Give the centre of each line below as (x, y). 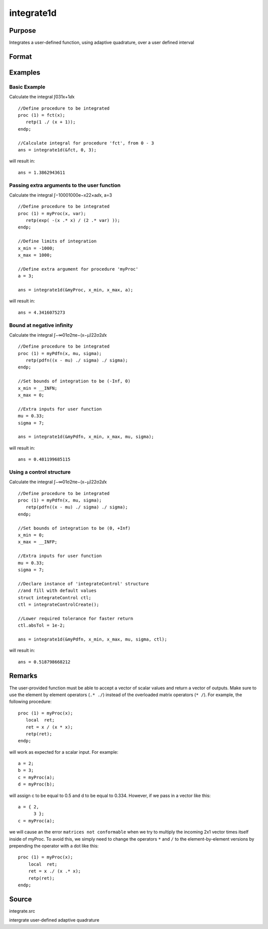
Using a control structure (40, 472)
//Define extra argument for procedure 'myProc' (78, 269)
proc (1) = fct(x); (42, 115)
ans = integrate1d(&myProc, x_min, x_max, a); (76, 290)
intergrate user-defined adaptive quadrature (54, 920)
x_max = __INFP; (38, 542)
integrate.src (22, 911)
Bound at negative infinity (41, 325)
